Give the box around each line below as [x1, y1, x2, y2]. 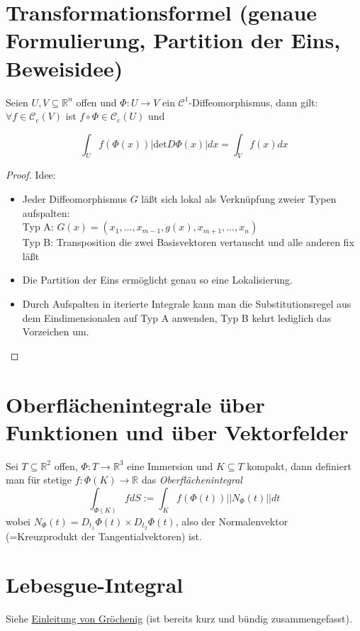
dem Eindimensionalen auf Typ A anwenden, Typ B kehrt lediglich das [22, 310, 332, 325]
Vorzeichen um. [22, 324, 89, 339]
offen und [76, 94, 117, 109]
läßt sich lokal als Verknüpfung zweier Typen [141, 191, 337, 206]
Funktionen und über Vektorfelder [6, 417, 349, 446]
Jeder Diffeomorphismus [22, 191, 128, 206]
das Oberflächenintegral [141, 472, 242, 487]
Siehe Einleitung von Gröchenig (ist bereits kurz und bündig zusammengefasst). [6, 611, 352, 626]
